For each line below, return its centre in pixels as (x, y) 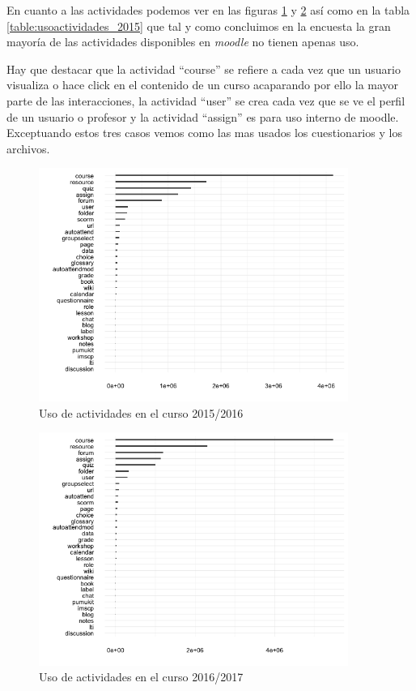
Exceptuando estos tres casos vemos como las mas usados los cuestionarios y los (204, 133)
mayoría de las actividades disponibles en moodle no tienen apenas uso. (183, 42)
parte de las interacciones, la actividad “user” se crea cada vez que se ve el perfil (206, 100)
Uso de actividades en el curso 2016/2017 (141, 677)
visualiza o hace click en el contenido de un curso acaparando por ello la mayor (203, 85)
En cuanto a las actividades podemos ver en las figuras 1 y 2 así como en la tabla (208, 10)
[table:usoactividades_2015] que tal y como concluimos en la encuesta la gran (199, 26)
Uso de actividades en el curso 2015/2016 (141, 412)
